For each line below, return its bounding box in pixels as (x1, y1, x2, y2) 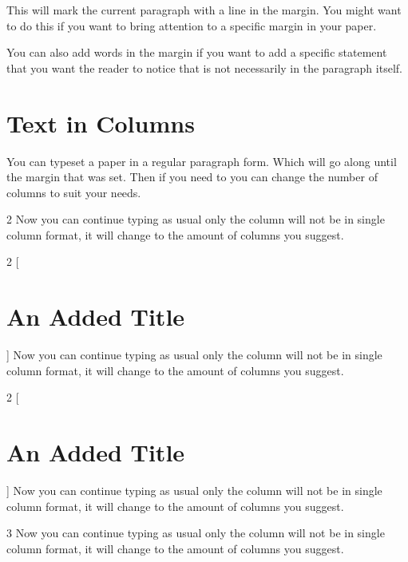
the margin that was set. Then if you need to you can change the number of (6, 168, 378, 185)
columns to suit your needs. (6, 184, 141, 200)
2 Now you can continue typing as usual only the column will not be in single (6, 211, 385, 228)
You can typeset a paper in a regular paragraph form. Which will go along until (6, 152, 397, 169)
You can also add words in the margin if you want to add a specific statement (6, 44, 387, 61)
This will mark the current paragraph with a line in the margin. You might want (6, 2, 402, 18)
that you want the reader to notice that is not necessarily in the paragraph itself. (6, 59, 402, 76)
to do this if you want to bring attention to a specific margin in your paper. (6, 17, 377, 34)
